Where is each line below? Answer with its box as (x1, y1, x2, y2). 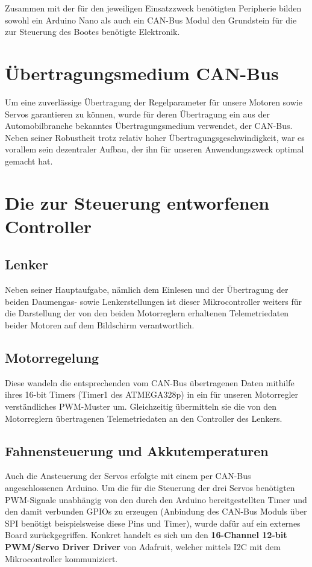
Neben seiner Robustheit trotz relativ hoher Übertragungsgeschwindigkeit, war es (5, 131, 305, 143)
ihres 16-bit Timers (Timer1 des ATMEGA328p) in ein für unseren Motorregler (5, 388, 299, 401)
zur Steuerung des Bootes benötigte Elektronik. (5, 25, 180, 38)
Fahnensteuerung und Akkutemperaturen (5, 441, 269, 460)
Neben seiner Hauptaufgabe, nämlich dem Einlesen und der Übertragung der (5, 283, 289, 296)
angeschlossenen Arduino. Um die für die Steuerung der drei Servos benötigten (5, 481, 295, 493)
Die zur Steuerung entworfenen (5, 190, 270, 215)
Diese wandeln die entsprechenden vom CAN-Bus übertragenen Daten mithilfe (5, 376, 295, 389)
